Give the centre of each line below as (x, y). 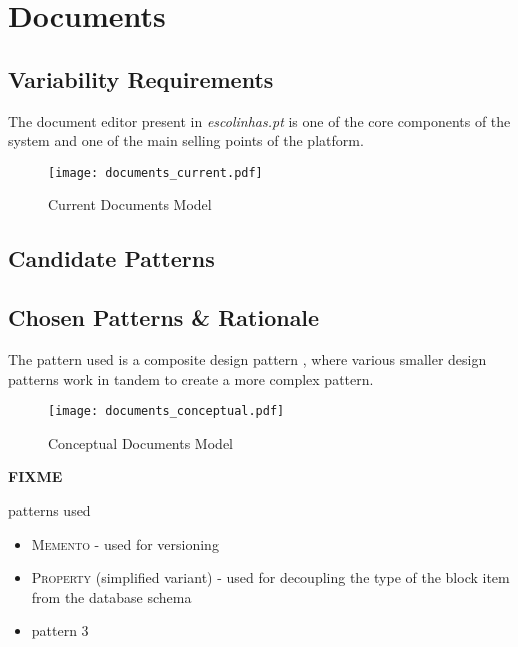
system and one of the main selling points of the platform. (186, 140)
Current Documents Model (130, 204)
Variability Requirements (141, 78)
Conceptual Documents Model (140, 442)
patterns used (49, 510)
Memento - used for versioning (125, 543)
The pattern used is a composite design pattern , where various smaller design (247, 359)
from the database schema (111, 596)
